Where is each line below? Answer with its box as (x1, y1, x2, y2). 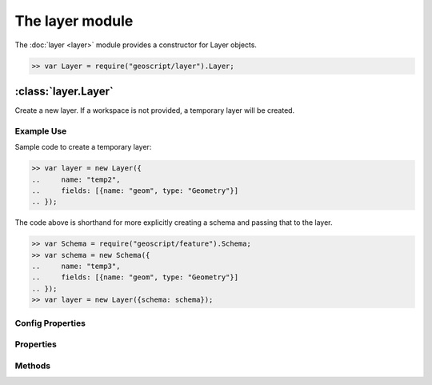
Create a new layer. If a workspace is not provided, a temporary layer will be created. (14, 106, 295, 115)
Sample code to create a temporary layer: (14, 142, 152, 152)
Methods (14, 360, 51, 371)
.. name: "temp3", (31, 262, 121, 271)
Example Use (14, 125, 67, 136)
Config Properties (14, 317, 86, 328)
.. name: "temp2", (31, 174, 121, 184)
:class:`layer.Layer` (14, 84, 114, 98)
